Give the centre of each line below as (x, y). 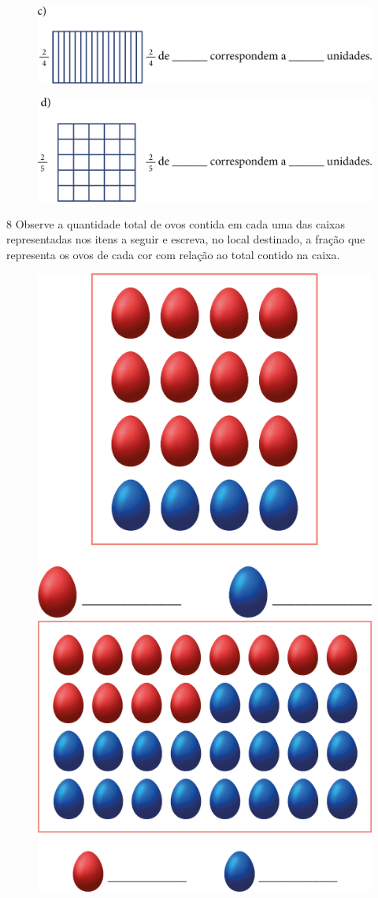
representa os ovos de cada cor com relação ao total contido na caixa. (173, 254)
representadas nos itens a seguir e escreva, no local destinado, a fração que (186, 239)
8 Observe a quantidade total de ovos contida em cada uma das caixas (176, 223)
